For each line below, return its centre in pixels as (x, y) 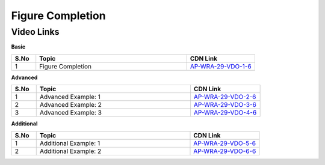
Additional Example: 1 (70, 143)
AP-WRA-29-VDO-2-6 (225, 97)
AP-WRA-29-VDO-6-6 (225, 151)
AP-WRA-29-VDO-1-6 (221, 66)
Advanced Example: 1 (70, 97)
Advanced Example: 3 (71, 113)
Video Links (35, 32)
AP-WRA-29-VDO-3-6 (225, 105)
